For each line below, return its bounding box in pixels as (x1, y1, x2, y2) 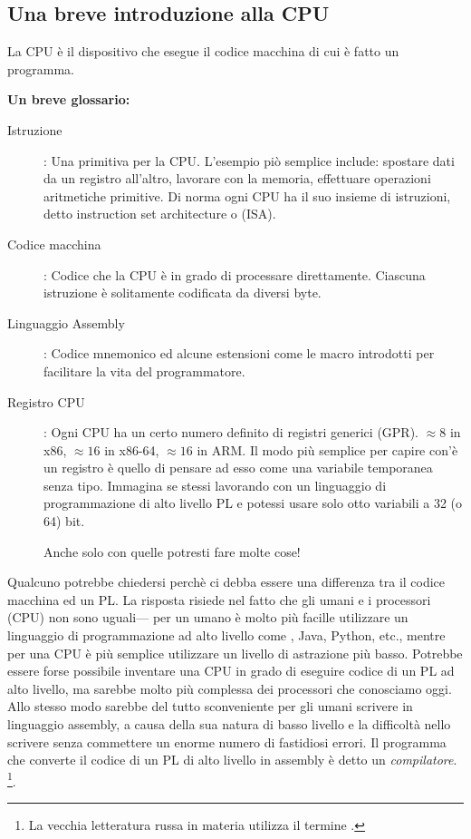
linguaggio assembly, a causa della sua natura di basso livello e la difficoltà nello (7, 715, 451, 734)
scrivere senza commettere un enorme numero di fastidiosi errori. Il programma (7, 732, 447, 751)
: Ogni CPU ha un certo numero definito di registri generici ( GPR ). (43, 423, 419, 442)
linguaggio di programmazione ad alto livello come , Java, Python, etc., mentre (7, 626, 446, 645)
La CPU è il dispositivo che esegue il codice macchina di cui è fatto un (7, 42, 399, 61)
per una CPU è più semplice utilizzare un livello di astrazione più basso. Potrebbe (7, 643, 463, 662)
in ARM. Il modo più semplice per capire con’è (197, 440, 458, 459)
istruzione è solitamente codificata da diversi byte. (43, 283, 322, 302)
